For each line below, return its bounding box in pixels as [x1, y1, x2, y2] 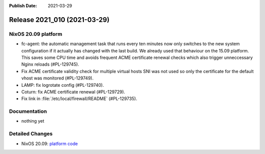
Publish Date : [9, 3, 37, 8]
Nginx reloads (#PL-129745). [21, 61, 79, 67]
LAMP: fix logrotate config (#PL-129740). [21, 82, 104, 88]
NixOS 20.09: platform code [21, 140, 78, 147]
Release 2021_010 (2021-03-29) [9, 15, 110, 24]
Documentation [9, 108, 47, 115]
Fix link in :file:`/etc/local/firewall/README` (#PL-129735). [21, 96, 137, 102]
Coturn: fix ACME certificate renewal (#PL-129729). [21, 89, 125, 95]
